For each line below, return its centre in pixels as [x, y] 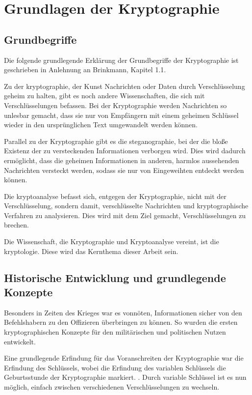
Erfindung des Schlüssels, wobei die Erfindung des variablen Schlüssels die [115, 367]
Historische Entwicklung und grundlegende [115, 277]
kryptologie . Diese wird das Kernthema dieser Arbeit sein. [91, 251]
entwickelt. [20, 341]
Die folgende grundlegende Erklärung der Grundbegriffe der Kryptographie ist [121, 60]
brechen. [16, 225]
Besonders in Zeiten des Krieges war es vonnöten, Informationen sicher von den [123, 312]
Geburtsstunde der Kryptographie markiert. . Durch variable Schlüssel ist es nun [125, 377]
